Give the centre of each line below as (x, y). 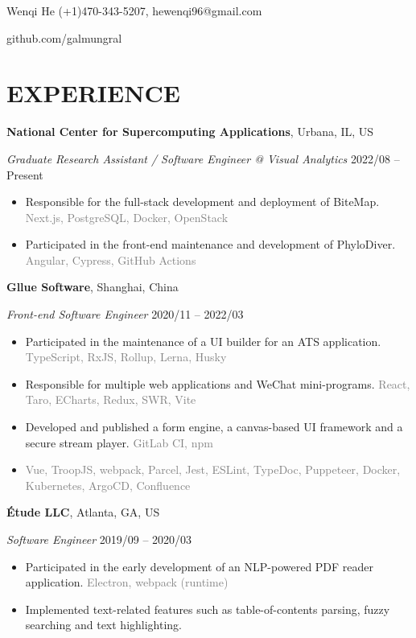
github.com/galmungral (64, 37)
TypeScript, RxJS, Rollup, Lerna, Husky (126, 357)
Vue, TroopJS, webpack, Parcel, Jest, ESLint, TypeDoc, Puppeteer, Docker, (213, 469)
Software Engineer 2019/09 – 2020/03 (99, 539)
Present (25, 174)
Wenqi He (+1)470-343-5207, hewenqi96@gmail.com (134, 10)
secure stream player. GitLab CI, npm (119, 442)
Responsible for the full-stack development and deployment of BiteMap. (202, 202)
